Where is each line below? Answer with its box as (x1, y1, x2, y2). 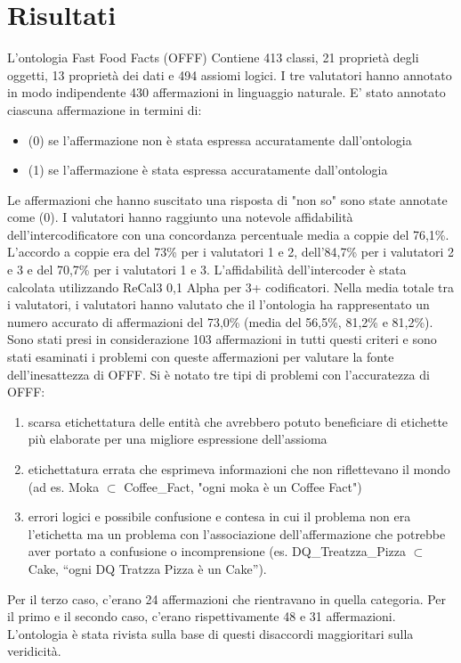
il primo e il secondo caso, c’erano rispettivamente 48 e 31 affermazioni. (7, 607, 396, 626)
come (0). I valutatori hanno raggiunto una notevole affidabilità (7, 208, 353, 226)
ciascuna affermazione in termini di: (7, 100, 202, 119)
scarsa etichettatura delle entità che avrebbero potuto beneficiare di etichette (28, 412, 449, 430)
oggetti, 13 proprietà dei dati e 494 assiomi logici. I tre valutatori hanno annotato (7, 65, 452, 84)
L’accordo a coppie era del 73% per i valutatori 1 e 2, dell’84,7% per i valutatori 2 (7, 242, 455, 261)
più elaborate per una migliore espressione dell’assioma (28, 430, 328, 448)
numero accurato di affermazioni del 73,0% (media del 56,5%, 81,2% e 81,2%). (7, 312, 433, 331)
